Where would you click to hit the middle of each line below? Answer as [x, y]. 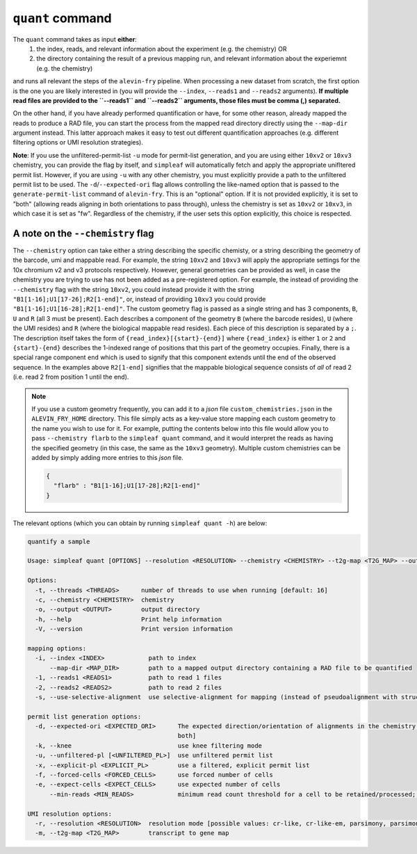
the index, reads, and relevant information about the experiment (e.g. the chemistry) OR [162, 49]
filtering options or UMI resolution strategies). [78, 142]
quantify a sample [59, 541]
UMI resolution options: [70, 814]
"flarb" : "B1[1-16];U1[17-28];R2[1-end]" [127, 486]
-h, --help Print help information [129, 619]
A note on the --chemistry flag [83, 233]
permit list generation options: [84, 716]
